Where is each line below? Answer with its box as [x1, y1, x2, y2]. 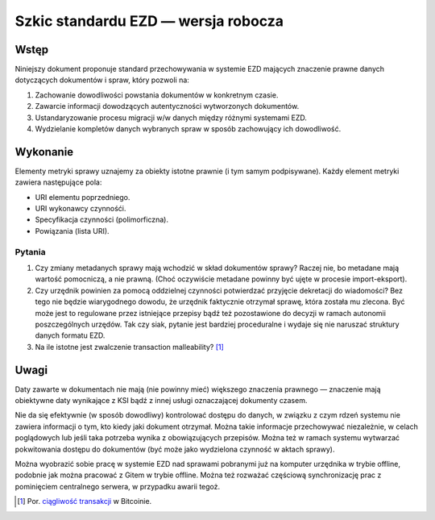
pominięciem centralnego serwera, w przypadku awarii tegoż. [14, 481, 221, 491]
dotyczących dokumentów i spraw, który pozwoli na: [14, 75, 189, 85]
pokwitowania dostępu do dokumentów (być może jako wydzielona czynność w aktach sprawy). [14, 444, 335, 454]
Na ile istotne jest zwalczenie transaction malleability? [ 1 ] [35, 342, 225, 352]
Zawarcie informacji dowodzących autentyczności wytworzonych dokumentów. [35, 102, 300, 111]
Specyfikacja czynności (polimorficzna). [35, 214, 169, 225]
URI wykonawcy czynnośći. [35, 204, 126, 214]
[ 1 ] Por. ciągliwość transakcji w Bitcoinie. [17, 497, 152, 506]
